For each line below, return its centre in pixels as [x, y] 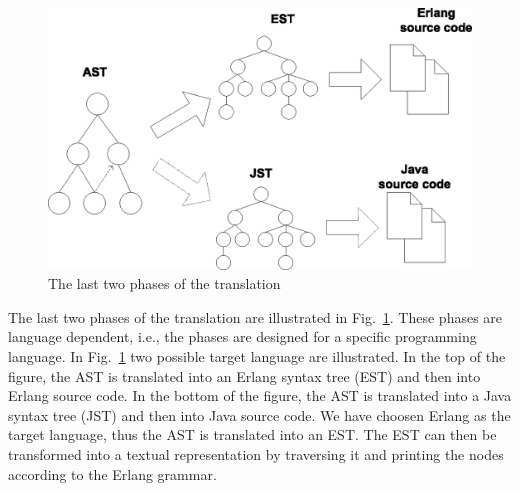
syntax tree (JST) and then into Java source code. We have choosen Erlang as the [259, 414]
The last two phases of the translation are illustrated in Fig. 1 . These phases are [255, 316]
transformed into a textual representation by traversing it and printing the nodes [256, 454]
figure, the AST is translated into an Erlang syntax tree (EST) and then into [244, 375]
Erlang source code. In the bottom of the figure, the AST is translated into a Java [260, 395]
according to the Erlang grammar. [112, 473]
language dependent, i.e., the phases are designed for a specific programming [242, 336]
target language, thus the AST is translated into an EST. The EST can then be [252, 434]
